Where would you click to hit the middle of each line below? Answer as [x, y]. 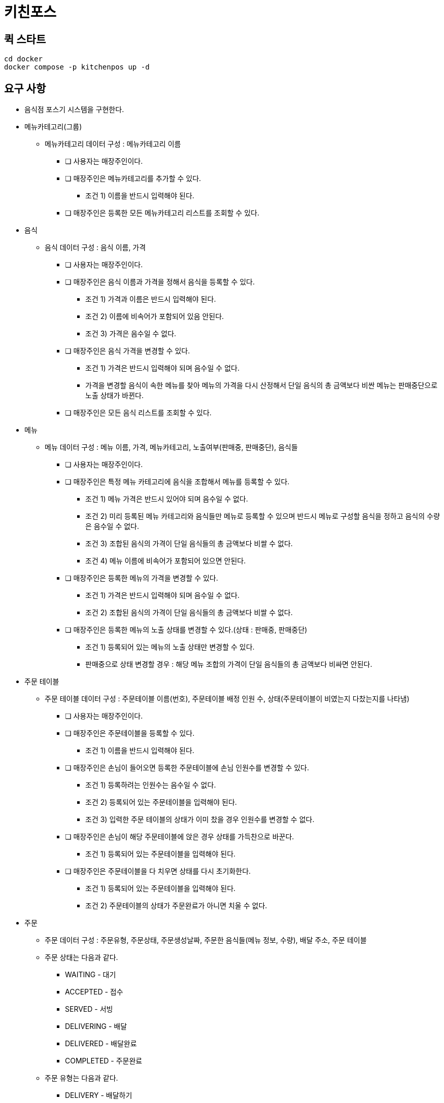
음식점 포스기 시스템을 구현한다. [74, 110]
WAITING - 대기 [91, 975]
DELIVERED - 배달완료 [101, 1044]
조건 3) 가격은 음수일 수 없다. [131, 334]
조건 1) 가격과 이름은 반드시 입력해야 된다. [151, 299]
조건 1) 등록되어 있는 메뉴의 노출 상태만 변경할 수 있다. [170, 647]
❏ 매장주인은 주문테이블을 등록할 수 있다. [130, 733]
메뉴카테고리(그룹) [53, 127]
